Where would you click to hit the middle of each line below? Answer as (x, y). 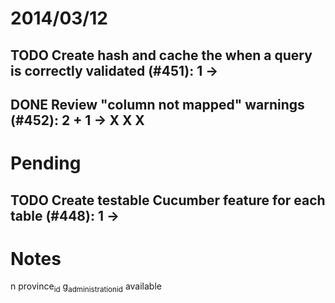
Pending (46, 163)
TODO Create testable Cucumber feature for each (168, 200)
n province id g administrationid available (86, 287)
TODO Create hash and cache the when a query (161, 55)
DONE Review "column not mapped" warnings (157, 104)
